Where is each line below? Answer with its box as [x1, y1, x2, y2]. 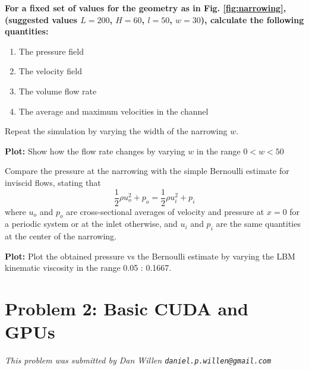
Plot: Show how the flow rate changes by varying [5, 144, 185, 157]
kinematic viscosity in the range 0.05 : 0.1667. [5, 261, 172, 274]
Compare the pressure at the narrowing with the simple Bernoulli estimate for [5, 165, 289, 177]
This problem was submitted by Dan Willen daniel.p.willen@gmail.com [5, 354, 272, 366]
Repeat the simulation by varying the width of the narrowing [5, 125, 228, 137]
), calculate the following [200, 13, 304, 26]
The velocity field [18, 65, 82, 77]
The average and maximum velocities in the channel [18, 105, 209, 117]
